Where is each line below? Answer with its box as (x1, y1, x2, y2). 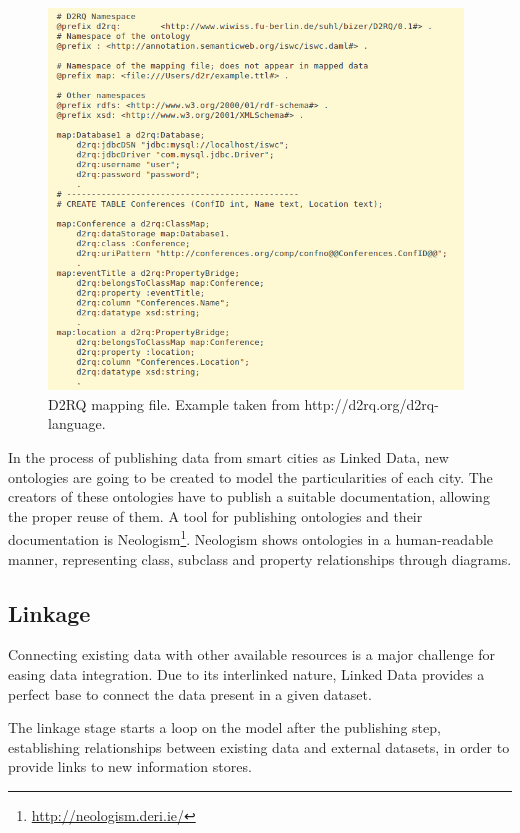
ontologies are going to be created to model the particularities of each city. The (8, 466, 493, 487)
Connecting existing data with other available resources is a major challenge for (8, 644, 495, 665)
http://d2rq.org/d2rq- (304, 393, 439, 414)
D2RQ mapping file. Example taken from (48, 393, 300, 414)
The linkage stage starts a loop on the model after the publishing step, (8, 717, 441, 738)
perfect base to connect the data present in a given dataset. (8, 683, 372, 704)
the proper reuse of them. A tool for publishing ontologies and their (8, 505, 423, 526)
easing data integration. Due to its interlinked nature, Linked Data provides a (8, 663, 485, 684)
